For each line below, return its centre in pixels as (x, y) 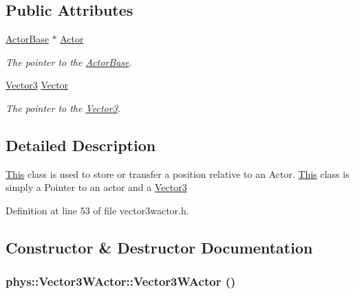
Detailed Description (81, 145)
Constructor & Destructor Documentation (159, 247)
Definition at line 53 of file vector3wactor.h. (97, 210)
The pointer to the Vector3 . (63, 108)
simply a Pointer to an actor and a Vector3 (96, 187)
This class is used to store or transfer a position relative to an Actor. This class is (177, 173)
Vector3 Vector (37, 85)
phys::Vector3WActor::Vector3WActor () (121, 281)
